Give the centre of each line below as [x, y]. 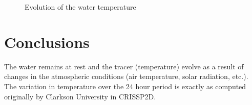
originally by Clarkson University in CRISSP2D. [80, 96]
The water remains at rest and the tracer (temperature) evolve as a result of [124, 66]
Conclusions [47, 42]
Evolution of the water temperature [80, 7]
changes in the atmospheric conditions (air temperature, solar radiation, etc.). [126, 76]
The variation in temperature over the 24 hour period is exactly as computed [125, 86]
